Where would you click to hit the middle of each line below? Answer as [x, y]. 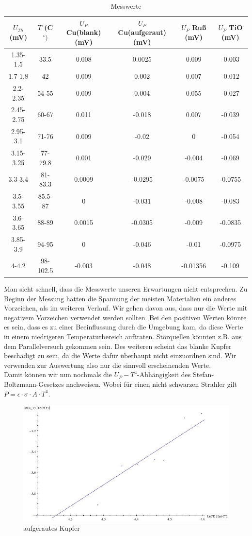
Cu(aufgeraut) [142, 32]
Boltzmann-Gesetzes [34, 384]
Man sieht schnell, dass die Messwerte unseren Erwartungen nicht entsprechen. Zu [126, 289]
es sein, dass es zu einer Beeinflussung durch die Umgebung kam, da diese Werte [124, 327]
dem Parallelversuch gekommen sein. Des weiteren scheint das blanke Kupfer [118, 346]
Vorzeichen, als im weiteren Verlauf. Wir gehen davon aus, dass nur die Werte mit [126, 308]
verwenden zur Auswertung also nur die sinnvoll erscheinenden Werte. [108, 365]
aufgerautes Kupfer [52, 528]
